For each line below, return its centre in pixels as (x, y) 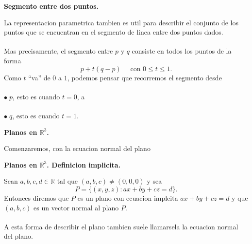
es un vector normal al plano (76, 207)
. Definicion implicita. (84, 164)
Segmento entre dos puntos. (51, 6)
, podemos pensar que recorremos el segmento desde (144, 77)
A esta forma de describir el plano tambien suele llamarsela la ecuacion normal (121, 226)
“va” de (39, 77)
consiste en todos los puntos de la (182, 51)
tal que (67, 181)
